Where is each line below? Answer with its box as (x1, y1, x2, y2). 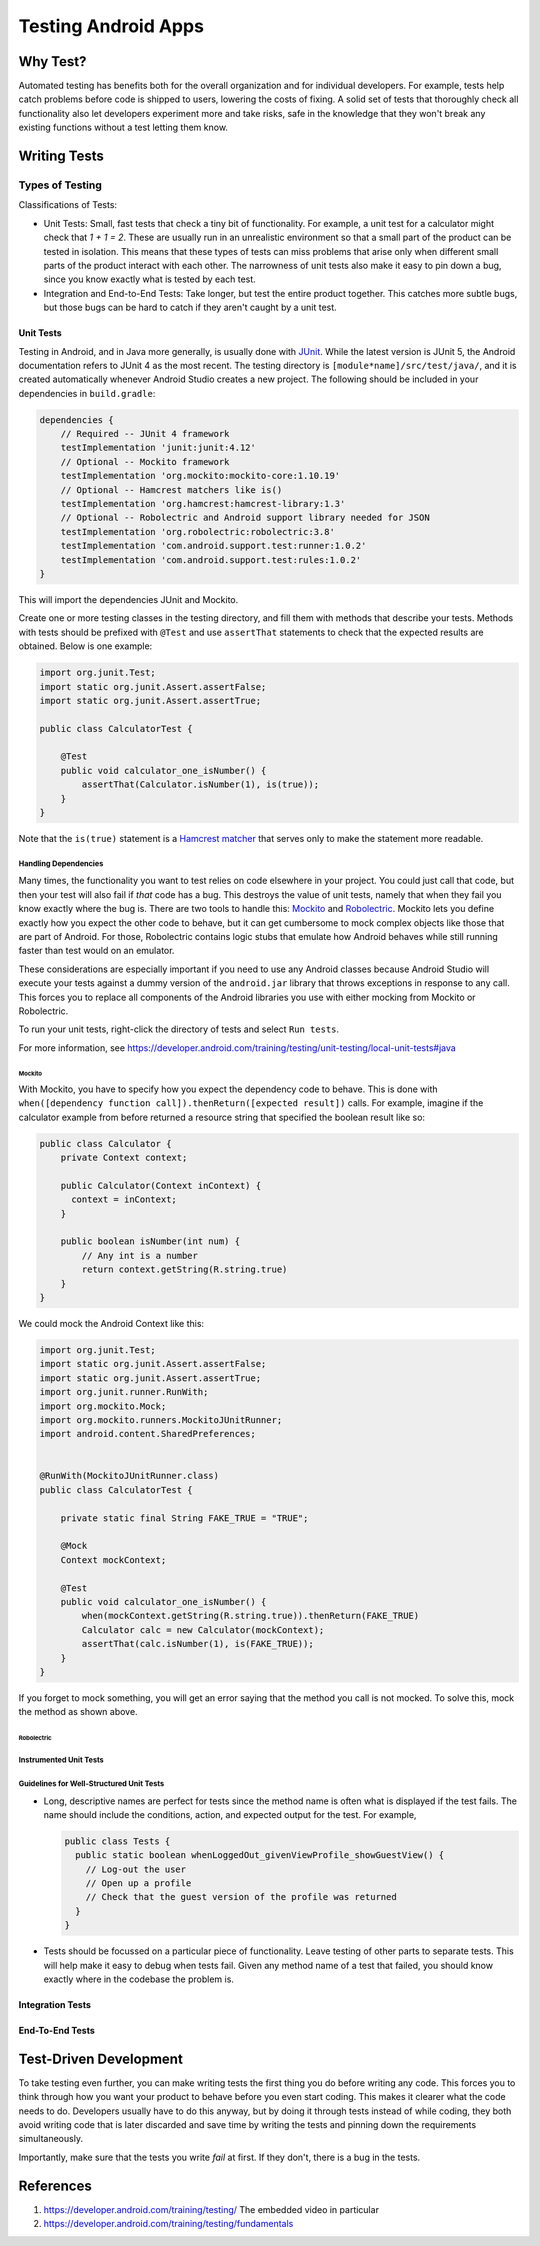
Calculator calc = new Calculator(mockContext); (81, 1624, 325, 1635)
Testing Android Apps (18, 15, 205, 37)
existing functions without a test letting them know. (18, 121, 229, 134)
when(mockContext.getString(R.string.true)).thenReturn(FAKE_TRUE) (81, 1610, 420, 1622)
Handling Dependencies (18, 858, 104, 869)
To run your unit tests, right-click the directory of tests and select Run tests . (18, 1023, 340, 1035)
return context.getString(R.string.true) (81, 1264, 288, 1275)
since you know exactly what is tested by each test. (43, 273, 257, 285)
